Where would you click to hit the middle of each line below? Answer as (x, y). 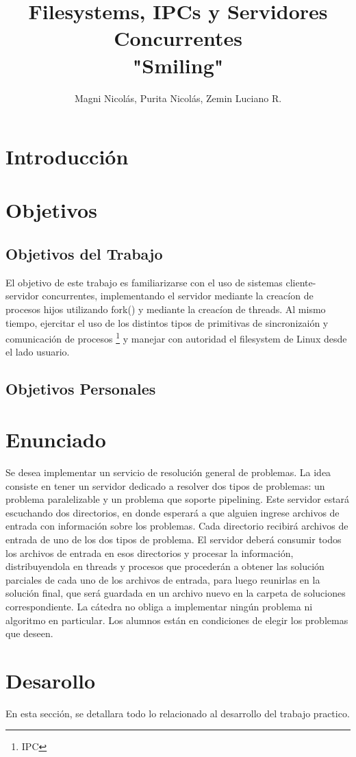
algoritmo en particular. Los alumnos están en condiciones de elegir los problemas (177, 620)
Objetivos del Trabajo (84, 254)
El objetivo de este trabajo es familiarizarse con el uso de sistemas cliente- (161, 282)
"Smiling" (178, 65)
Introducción (67, 157)
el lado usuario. (38, 352)
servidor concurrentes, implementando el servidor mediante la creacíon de (160, 296)
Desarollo (51, 680)
